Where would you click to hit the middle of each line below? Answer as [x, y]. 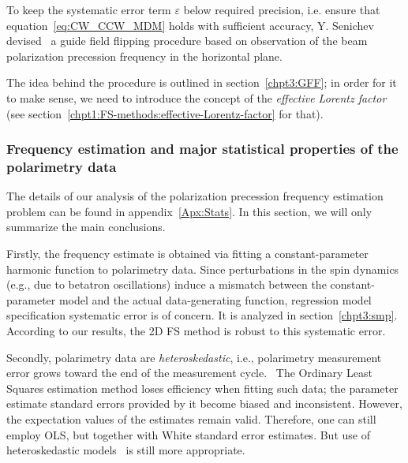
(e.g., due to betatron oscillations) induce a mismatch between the [167, 284]
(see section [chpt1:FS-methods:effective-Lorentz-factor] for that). [165, 113]
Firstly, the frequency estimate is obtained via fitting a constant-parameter [187, 254]
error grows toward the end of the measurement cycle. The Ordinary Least [189, 373]
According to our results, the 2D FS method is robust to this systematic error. [196, 331]
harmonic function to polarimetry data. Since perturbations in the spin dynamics [203, 269]
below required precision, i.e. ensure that [282, 9]
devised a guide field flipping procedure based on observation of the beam [187, 41]
